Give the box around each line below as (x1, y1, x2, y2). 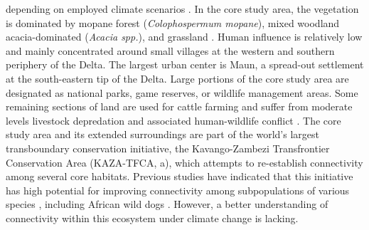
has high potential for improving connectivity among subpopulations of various (6, 182, 350, 197)
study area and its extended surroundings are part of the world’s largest (6, 127, 319, 142)
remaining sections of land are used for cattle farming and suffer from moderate (6, 99, 353, 114)
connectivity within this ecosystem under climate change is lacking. (6, 210, 299, 225)
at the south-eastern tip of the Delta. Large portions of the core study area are (6, 70, 349, 85)
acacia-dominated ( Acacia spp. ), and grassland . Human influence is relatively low (6, 29, 363, 44)
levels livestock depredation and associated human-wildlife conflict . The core (6, 113, 341, 127)
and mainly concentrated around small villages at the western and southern (6, 43, 335, 58)
